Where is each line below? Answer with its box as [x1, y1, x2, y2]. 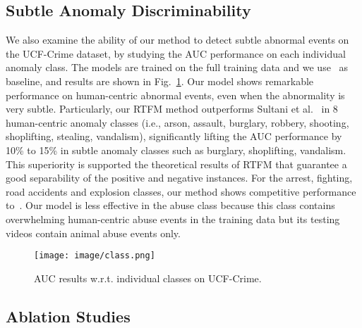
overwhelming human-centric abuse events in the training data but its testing [6, 211, 340, 226]
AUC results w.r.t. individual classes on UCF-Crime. [34, 270, 262, 285]
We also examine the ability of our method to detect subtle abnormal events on [6, 32, 349, 47]
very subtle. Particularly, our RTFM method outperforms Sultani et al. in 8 [6, 101, 338, 116]
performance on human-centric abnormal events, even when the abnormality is [6, 87, 345, 102]
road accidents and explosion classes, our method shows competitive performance [6, 184, 356, 198]
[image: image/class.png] [34, 251, 155, 261]
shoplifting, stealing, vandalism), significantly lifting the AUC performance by [6, 129, 342, 144]
